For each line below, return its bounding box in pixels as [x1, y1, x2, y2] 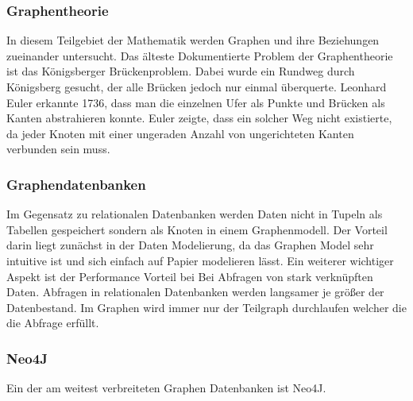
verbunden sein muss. [6, 141, 110, 157]
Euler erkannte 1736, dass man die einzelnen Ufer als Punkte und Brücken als [6, 94, 385, 110]
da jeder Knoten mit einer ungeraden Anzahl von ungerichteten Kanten [6, 125, 354, 141]
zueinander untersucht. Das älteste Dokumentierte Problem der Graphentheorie [6, 47, 393, 64]
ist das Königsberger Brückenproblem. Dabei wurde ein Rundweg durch [6, 63, 355, 79]
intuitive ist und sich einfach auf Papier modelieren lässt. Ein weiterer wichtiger [6, 252, 394, 268]
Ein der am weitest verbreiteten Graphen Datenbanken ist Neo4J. [6, 380, 326, 396]
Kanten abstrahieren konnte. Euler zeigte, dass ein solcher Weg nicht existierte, [6, 110, 392, 126]
